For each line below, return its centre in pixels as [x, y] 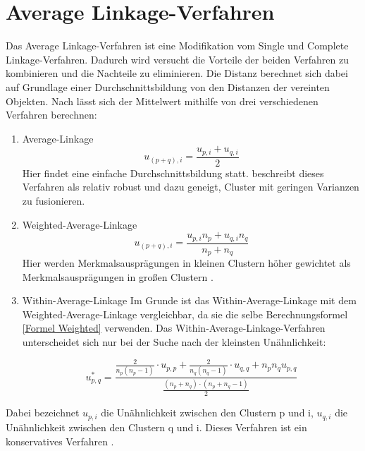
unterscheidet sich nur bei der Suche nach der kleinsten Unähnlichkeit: [174, 342]
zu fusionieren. [54, 200]
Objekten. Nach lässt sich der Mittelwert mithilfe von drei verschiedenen [162, 101]
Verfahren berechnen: [51, 115]
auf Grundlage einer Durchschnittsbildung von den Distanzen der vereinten [168, 86]
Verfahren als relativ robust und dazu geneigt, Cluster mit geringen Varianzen [191, 187]
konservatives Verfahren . [60, 441]
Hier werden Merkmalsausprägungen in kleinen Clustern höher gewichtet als [186, 263]
